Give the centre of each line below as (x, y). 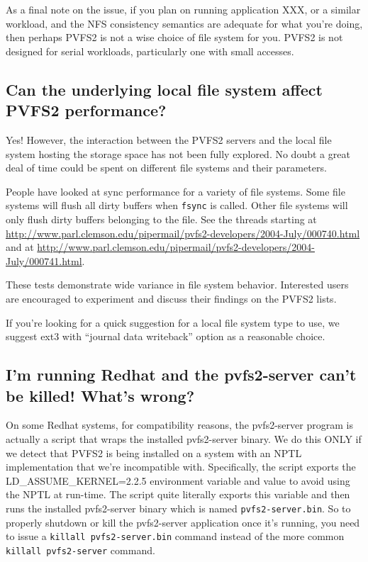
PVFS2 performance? (86, 110)
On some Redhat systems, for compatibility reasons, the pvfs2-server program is (179, 425)
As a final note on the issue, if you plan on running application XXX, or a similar (183, 9)
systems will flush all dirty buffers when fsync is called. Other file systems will (177, 205)
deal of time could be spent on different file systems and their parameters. (166, 168)
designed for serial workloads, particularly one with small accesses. (150, 51)
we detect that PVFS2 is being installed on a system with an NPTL (154, 453)
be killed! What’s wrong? (100, 395)
